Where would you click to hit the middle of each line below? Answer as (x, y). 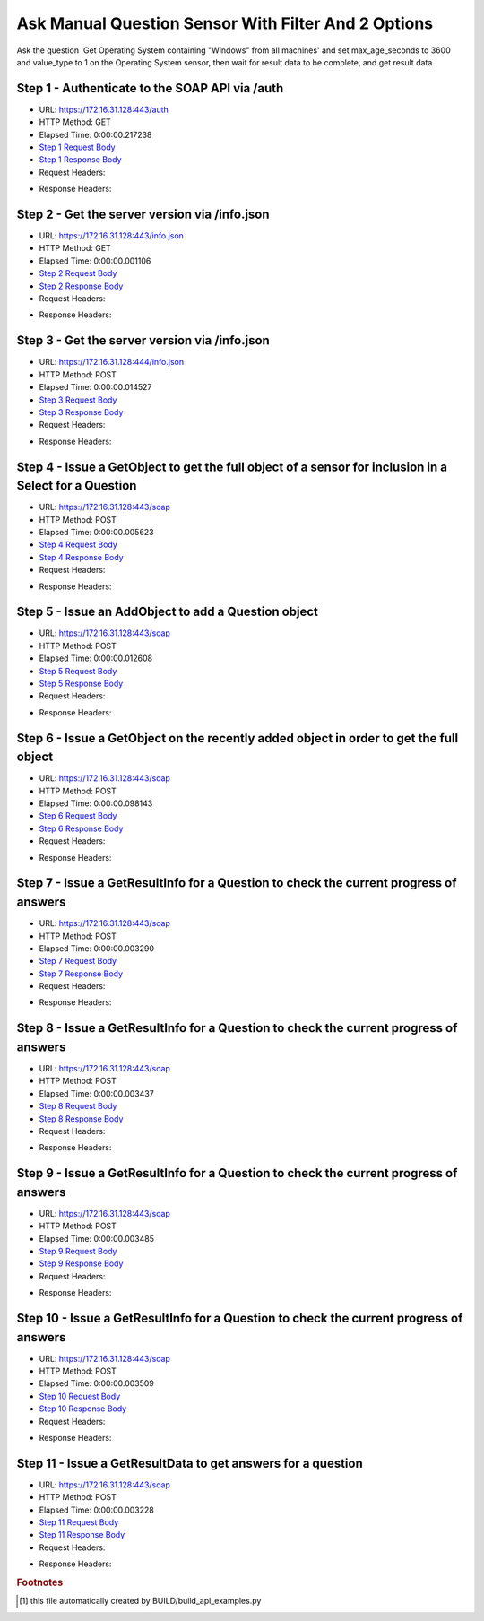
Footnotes (40, 1582)
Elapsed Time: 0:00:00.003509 (96, 1383)
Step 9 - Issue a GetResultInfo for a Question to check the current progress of (237, 1173)
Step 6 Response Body (81, 828)
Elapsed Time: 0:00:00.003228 (96, 1510)
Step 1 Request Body (77, 147)
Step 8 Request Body (78, 1106)
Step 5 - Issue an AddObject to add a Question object (167, 612)
